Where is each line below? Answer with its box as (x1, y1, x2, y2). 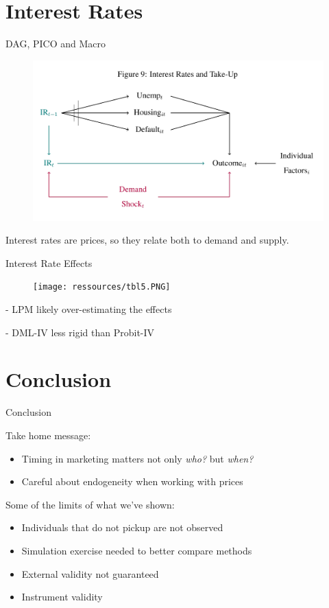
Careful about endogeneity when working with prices (21, 474, 243, 489)
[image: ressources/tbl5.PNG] (33, 282, 171, 292)
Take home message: (5, 428, 91, 442)
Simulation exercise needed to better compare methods (21, 543, 252, 557)
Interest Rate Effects (5, 255, 93, 270)
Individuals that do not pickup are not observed (21, 520, 223, 535)
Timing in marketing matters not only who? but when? (21, 451, 254, 465)
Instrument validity (21, 589, 103, 604)
